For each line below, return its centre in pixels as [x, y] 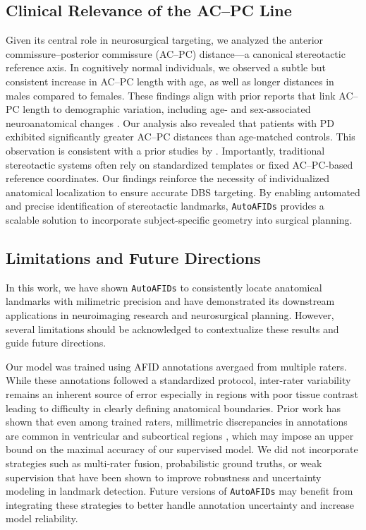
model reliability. [42, 518]
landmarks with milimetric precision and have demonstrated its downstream [170, 301]
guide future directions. [56, 343]
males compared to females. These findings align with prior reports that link [171, 95]
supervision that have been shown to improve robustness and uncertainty [164, 477]
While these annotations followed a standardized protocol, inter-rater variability [178, 380]
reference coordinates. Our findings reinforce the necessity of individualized [168, 178]
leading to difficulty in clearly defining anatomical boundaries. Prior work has [173, 408]
